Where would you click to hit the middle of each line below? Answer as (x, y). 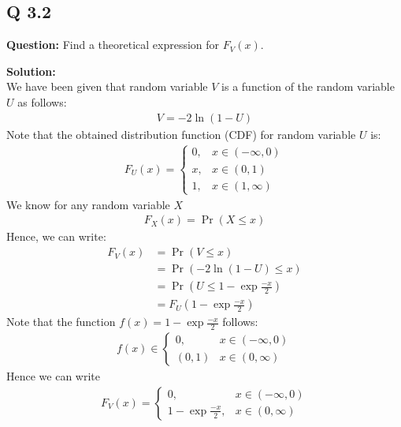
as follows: (42, 101)
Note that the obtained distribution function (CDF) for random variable (181, 134)
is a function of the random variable (308, 86)
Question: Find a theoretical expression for (113, 45)
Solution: (31, 71)
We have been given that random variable (107, 86)
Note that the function (61, 322)
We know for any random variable (88, 204)
